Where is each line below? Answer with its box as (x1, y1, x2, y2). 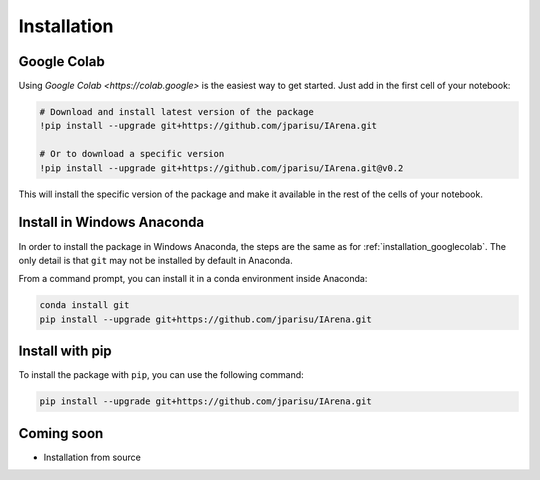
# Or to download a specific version (39, 148, 225, 160)
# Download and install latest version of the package (39, 106, 314, 118)
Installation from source (43, 451, 142, 463)
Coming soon (18, 425, 104, 442)
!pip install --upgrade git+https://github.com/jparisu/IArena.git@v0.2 (39, 162, 404, 174)
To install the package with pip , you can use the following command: (18, 369, 304, 381)
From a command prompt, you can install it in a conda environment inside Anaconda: (18, 273, 368, 285)
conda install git (39, 300, 130, 311)
